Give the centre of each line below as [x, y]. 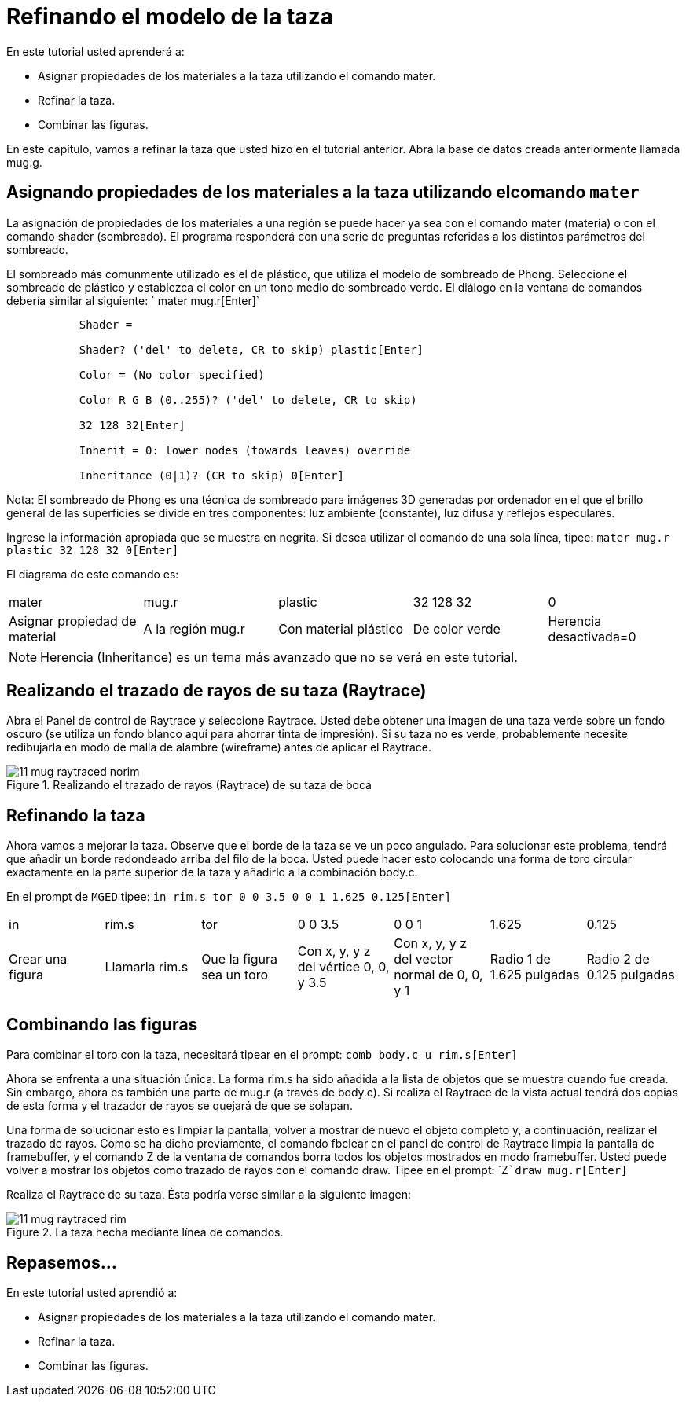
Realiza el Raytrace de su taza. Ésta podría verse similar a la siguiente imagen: [209, 1195]
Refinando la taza [76, 815]
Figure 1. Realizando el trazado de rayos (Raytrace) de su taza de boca [189, 785]
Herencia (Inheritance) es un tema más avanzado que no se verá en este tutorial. [279, 657]
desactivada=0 [592, 636]
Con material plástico [341, 628]
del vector [424, 959]
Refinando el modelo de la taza [170, 17]
